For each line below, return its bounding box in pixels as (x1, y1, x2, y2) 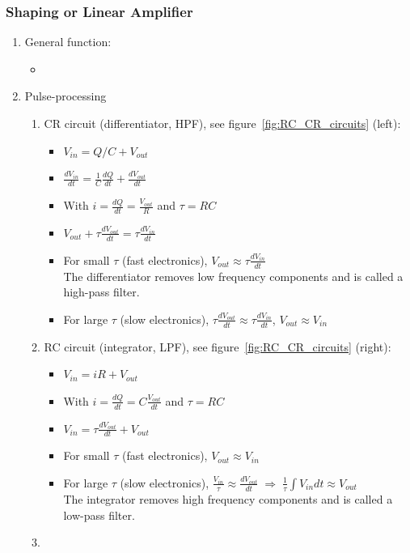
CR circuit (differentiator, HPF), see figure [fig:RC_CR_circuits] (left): (44, 115, 401, 131)
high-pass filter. (63, 283, 140, 300)
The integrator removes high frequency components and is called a (63, 490, 393, 507)
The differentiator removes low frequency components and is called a (63, 267, 404, 284)
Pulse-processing (24, 87, 107, 104)
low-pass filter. (63, 506, 135, 523)
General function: (24, 33, 112, 50)
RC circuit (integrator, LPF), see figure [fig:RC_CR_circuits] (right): (44, 338, 391, 355)
